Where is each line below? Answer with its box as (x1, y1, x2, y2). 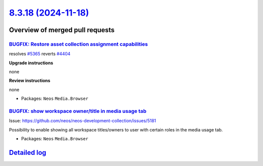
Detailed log (9, 148, 46, 157)
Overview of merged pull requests (9, 26, 115, 34)
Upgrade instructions (9, 60, 54, 66)
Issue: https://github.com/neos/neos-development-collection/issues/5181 (9, 118, 156, 124)
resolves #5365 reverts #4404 (9, 51, 71, 57)
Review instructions (9, 78, 51, 84)
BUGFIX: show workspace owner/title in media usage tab (9, 108, 147, 114)
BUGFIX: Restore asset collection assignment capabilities (9, 40, 148, 47)
